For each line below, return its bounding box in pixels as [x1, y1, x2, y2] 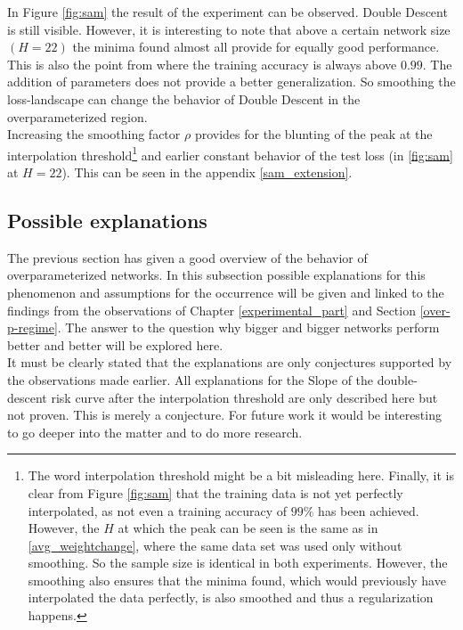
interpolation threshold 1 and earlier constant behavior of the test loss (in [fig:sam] [7, 143, 453, 164]
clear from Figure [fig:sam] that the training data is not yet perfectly [28, 483, 403, 502]
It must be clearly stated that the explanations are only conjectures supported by [7, 353, 452, 372]
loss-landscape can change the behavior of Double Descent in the [7, 89, 361, 108]
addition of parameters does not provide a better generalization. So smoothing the [7, 72, 456, 91]
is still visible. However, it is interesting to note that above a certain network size [7, 20, 451, 38]
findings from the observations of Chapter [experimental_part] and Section [7, 300, 416, 319]
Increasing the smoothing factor [7, 125, 181, 143]
